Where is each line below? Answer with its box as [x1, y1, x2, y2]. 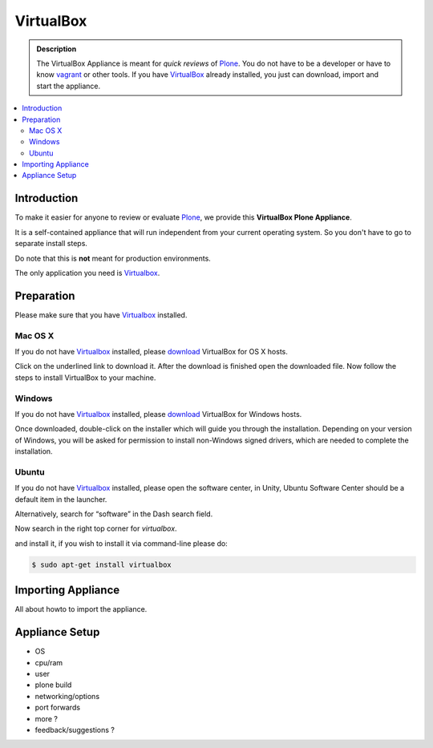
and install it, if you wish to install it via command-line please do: [14, 538, 228, 548]
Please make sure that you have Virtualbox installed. [14, 309, 188, 320]
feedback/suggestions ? [34, 725, 115, 734]
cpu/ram [34, 657, 63, 667]
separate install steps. [14, 239, 88, 249]
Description [36, 44, 77, 54]
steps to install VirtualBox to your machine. [14, 373, 156, 382]
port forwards [34, 702, 80, 713]
